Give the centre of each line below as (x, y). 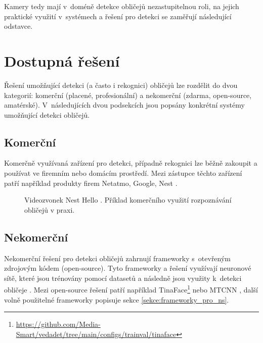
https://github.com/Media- (58, 324)
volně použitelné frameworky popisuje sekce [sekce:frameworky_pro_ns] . (117, 299)
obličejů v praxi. (50, 209)
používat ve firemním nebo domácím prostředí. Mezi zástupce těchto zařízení (123, 173)
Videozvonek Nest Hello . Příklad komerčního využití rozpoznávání (128, 200)
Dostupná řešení (62, 60)
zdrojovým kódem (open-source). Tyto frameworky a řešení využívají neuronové (128, 268)
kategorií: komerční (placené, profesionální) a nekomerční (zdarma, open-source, (128, 95)
